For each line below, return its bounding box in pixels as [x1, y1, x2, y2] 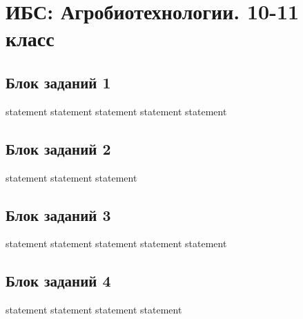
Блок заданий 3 [6, 204, 111, 225]
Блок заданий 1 [6, 71, 111, 93]
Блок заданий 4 [6, 270, 111, 291]
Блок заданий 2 [6, 137, 111, 159]
